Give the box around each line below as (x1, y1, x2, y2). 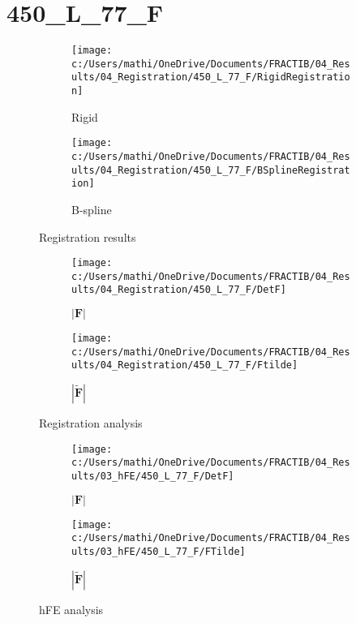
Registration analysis (39, 415, 143, 432)
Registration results (39, 228, 136, 245)
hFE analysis (39, 600, 104, 617)
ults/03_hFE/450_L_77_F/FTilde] (71, 545, 246, 557)
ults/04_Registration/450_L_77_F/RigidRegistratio (71, 71, 350, 84)
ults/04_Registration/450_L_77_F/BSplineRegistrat (71, 164, 350, 176)
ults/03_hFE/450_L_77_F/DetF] (71, 470, 234, 482)
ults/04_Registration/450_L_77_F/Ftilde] (71, 359, 298, 372)
